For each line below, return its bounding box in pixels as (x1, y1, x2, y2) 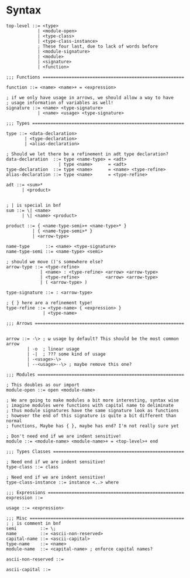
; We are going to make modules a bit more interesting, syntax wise (6, 397, 179, 403)
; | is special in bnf (6, 202, 61, 208)
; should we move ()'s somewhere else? (6, 259, 103, 264)
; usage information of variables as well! (6, 100, 114, 106)
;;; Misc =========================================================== (6, 515, 184, 521)
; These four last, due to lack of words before (37, 43, 158, 49)
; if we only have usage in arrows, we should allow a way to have (6, 94, 174, 100)
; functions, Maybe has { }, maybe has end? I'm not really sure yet (6, 423, 179, 429)
